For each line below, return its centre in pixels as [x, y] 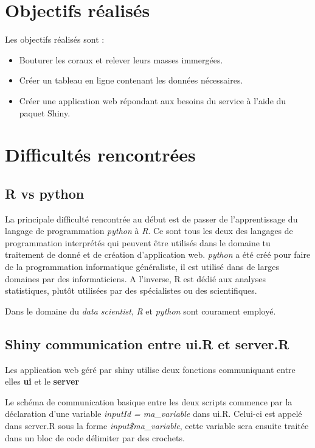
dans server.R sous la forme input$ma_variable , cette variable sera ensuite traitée [157, 425]
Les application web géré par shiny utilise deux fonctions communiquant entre [150, 369]
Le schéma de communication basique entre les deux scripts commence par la [149, 401]
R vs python [45, 193]
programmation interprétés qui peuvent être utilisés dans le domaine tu [138, 242]
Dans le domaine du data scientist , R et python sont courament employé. [140, 311]
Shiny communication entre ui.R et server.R [147, 343]
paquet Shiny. [45, 112]
